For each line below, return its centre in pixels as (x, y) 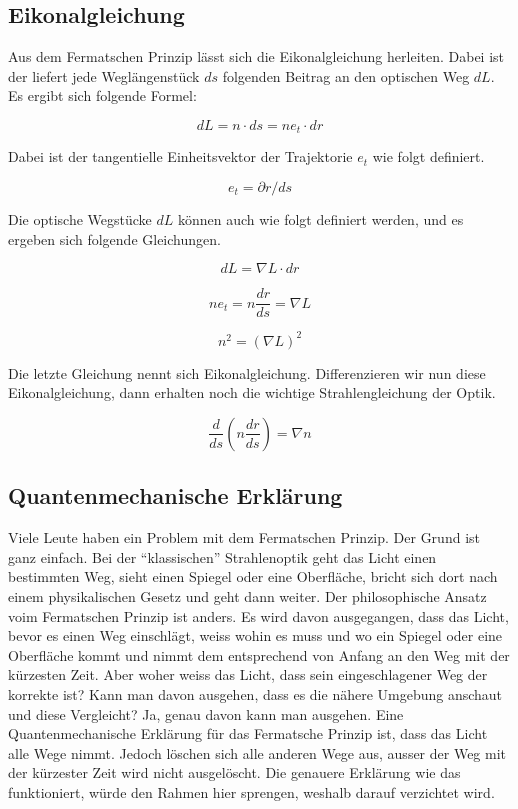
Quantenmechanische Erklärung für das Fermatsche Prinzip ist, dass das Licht (248, 733)
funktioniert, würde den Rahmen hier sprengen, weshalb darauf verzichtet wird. (251, 791)
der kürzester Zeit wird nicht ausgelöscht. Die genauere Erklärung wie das (234, 772)
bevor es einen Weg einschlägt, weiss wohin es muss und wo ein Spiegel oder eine (255, 635)
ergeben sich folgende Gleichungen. (114, 238)
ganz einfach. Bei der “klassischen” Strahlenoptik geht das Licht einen (222, 556)
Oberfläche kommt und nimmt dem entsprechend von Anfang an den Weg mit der (259, 654)
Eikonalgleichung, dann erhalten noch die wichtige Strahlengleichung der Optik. (252, 392)
